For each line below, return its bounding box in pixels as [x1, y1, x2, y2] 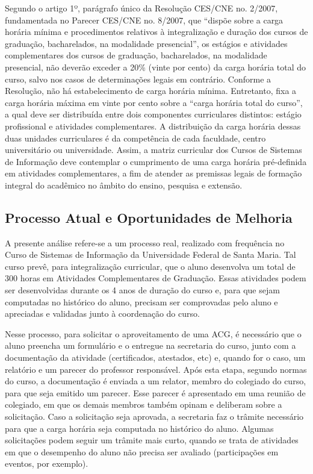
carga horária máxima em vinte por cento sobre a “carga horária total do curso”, [5, 96, 303, 108]
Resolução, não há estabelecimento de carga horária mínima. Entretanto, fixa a [5, 84, 297, 97]
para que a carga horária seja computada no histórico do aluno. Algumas [5, 422, 274, 434]
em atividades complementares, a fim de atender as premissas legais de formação [5, 167, 302, 179]
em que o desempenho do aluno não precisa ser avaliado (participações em [5, 445, 279, 458]
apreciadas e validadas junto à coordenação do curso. [5, 307, 200, 320]
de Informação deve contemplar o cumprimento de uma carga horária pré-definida [5, 155, 307, 167]
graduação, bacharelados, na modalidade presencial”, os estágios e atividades [5, 37, 288, 49]
